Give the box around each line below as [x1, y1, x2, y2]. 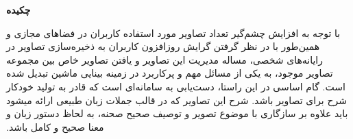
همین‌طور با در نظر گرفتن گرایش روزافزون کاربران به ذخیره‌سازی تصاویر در [6, 39, 320, 53]
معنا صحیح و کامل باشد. [6, 119, 104, 134]
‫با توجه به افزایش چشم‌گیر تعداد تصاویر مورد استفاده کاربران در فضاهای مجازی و [6, 25, 341, 40]
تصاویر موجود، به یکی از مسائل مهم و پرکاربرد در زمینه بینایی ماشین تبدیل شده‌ [6, 66, 333, 80]
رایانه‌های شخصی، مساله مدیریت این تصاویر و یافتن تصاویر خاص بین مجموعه [6, 52, 323, 66]
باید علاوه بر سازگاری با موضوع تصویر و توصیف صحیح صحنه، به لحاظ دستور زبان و [6, 106, 348, 121]
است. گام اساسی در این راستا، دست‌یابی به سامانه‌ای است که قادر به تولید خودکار [6, 79, 345, 93]
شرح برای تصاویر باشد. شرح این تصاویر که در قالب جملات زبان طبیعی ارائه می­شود [6, 92, 347, 107]
